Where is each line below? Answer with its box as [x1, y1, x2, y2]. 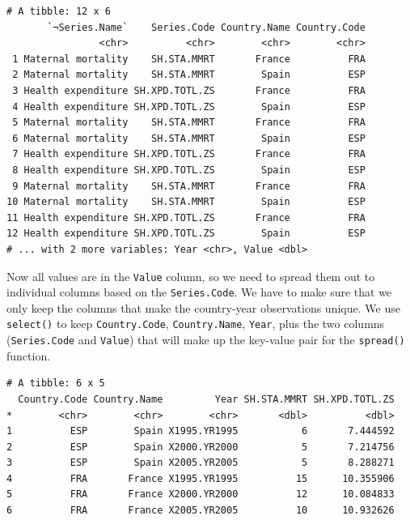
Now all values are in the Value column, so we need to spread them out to [6, 267, 375, 284]
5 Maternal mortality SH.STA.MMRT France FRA [12, 117, 366, 129]
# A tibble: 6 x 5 [6, 377, 105, 390]
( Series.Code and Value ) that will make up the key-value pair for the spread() [6, 331, 405, 348]
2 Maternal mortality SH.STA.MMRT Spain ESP [12, 69, 366, 81]
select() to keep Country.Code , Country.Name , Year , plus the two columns [6, 315, 385, 332]
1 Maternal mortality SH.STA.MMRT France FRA [12, 53, 366, 65]
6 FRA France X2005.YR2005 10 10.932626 [6, 505, 395, 517]
